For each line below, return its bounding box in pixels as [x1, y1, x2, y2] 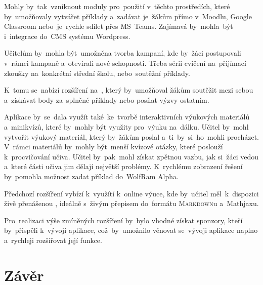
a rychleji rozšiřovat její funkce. [4, 234, 102, 245]
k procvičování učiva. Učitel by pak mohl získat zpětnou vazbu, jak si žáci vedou [4, 151, 259, 161]
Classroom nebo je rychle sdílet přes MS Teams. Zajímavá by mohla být [4, 21, 233, 31]
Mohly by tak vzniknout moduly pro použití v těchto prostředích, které [4, 1, 230, 11]
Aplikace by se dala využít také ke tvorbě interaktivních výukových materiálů [4, 111, 250, 122]
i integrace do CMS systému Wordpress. [4, 30, 130, 41]
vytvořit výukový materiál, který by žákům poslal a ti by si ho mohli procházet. [4, 131, 259, 142]
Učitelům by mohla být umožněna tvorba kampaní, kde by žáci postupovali [4, 48, 241, 58]
